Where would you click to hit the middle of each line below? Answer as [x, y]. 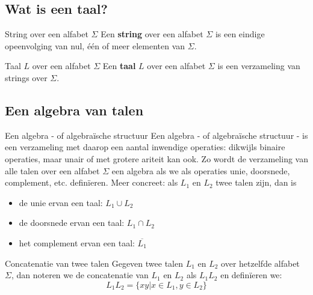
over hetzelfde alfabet [260, 263]
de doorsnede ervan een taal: [72, 223]
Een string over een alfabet [152, 34]
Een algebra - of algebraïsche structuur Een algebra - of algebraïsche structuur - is [156, 135]
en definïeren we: [251, 275]
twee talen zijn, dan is [256, 182]
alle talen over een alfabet [52, 170]
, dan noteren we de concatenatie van [80, 275]
